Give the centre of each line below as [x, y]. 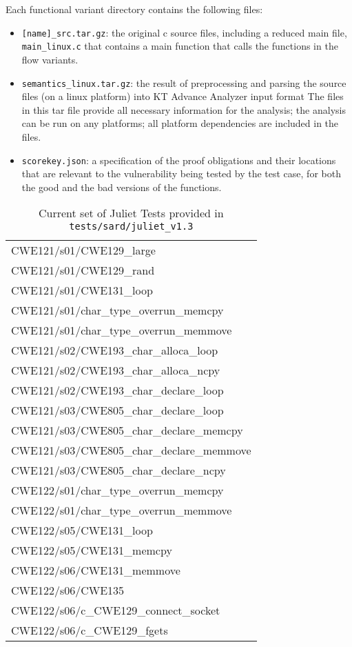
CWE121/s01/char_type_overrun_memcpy [117, 310]
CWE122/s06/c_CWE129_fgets [90, 630]
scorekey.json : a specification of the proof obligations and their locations [179, 160]
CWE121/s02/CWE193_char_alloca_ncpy [116, 370]
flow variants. [50, 59]
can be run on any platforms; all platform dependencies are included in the [180, 123]
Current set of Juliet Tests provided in [131, 213]
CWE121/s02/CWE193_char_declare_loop [117, 390]
